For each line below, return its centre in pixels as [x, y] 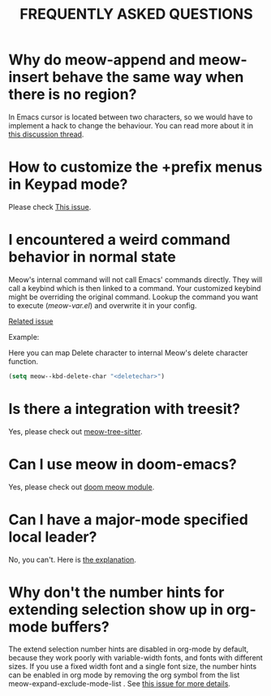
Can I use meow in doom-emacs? [123, 464]
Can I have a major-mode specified [129, 519]
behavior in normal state [92, 257]
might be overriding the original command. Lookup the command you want [133, 297]
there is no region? [73, 95]
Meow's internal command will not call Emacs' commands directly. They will [135, 279]
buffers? [80, 626]
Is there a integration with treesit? [125, 409]
